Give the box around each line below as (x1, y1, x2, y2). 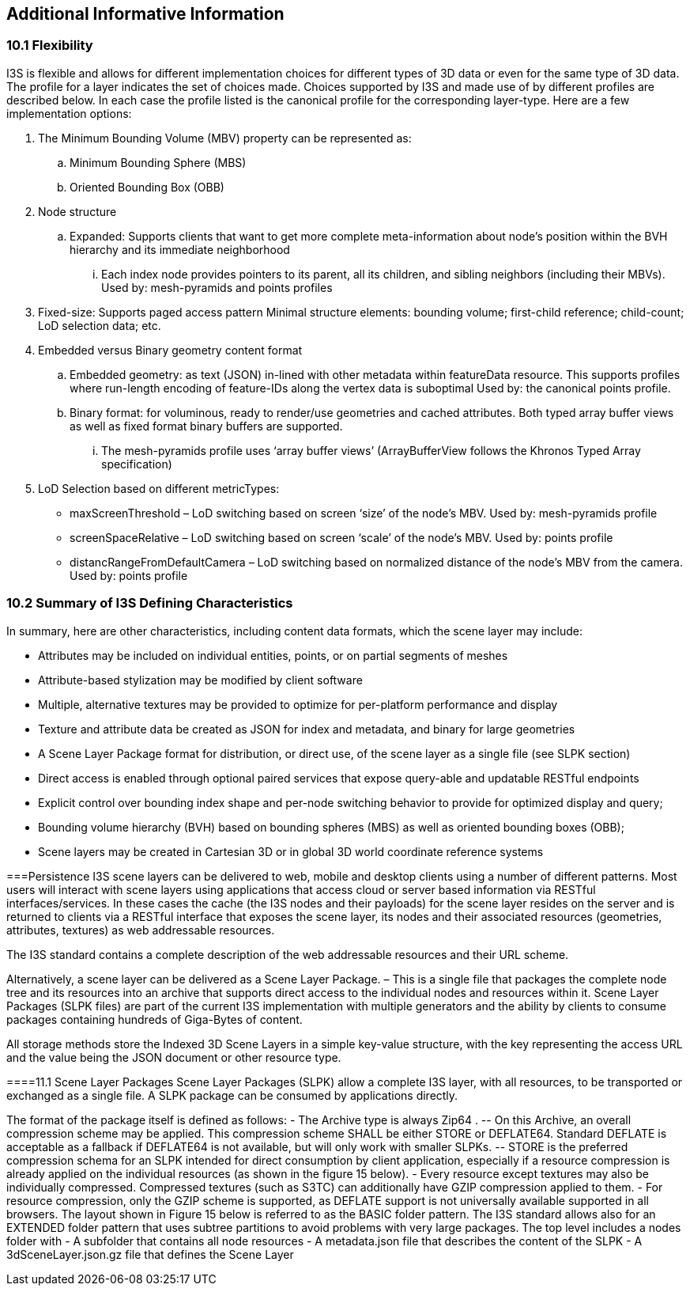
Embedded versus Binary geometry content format (38, 343, 303, 357)
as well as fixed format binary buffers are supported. (70, 419, 343, 433)
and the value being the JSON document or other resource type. (6, 1050, 341, 1064)
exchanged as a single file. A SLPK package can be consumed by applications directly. (6, 1088, 458, 1102)
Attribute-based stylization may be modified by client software (38, 673, 363, 687)
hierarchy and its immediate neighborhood (70, 242, 290, 256)
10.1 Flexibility (6, 37, 93, 54)
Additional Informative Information (6, 4, 285, 24)
